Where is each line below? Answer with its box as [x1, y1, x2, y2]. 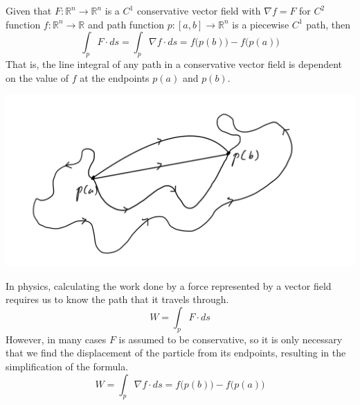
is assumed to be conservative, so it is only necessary [118, 331, 343, 346]
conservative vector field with [136, 3, 261, 17]
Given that [6, 3, 52, 17]
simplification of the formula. [6, 359, 129, 373]
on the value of [6, 70, 69, 85]
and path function [87, 17, 165, 31]
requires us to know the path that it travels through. [6, 292, 229, 307]
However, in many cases [6, 331, 107, 346]
